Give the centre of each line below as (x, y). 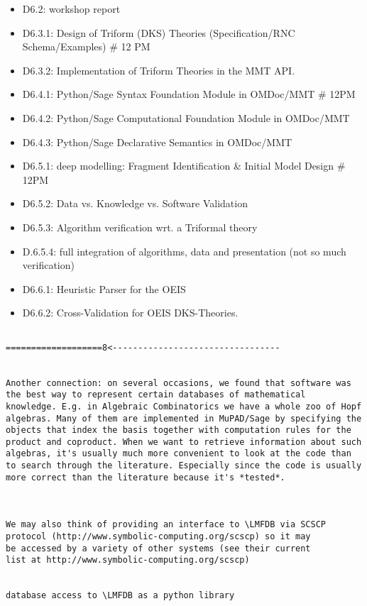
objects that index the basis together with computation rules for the (179, 430)
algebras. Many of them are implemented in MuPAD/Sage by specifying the (184, 418)
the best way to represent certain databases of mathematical (156, 395)
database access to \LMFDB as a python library (120, 596)
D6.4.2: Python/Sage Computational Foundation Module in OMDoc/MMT (186, 117)
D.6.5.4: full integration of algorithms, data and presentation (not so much (184, 251)
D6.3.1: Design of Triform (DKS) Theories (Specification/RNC (159, 32)
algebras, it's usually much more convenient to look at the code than (179, 454)
